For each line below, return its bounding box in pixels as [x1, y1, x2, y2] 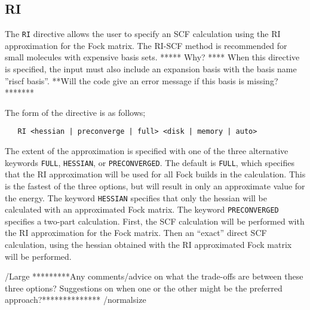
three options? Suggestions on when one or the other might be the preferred [5, 281, 283, 294]
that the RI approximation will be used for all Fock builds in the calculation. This [5, 168, 306, 180]
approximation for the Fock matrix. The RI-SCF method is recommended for [5, 39, 287, 51]
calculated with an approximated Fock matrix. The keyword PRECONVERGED [5, 203, 279, 216]
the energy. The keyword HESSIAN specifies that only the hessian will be [5, 191, 267, 204]
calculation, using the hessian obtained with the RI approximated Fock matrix [5, 238, 292, 251]
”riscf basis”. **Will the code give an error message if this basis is [5, 74, 244, 87]
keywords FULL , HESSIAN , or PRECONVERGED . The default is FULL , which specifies [5, 156, 294, 168]
